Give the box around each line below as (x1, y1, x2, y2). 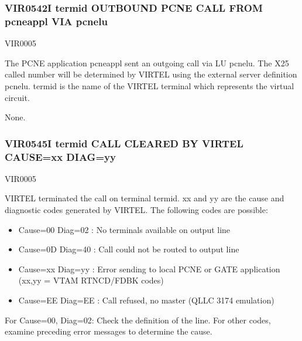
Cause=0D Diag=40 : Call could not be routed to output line (18, 243, 239, 255)
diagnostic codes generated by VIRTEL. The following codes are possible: (5, 204, 268, 216)
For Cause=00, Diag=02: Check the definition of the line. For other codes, (5, 313, 271, 326)
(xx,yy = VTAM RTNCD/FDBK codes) (18, 274, 164, 286)
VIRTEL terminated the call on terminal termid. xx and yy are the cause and (5, 192, 284, 204)
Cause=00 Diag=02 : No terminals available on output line (18, 223, 231, 235)
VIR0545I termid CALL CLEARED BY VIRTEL (5, 136, 243, 150)
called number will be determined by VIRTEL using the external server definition (5, 68, 297, 80)
